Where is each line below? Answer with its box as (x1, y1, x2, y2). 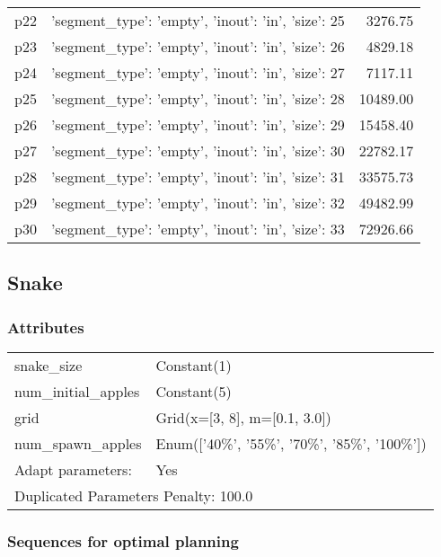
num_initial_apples (14, 381, 140, 402)
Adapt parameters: (14, 459, 132, 480)
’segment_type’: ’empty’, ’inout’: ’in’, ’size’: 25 (50, 10, 345, 31)
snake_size (14, 355, 83, 376)
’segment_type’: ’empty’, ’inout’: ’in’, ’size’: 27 (50, 62, 345, 83)
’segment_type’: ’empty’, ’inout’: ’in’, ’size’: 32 (50, 192, 345, 213)
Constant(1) (155, 355, 232, 376)
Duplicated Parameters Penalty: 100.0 (14, 485, 253, 506)
